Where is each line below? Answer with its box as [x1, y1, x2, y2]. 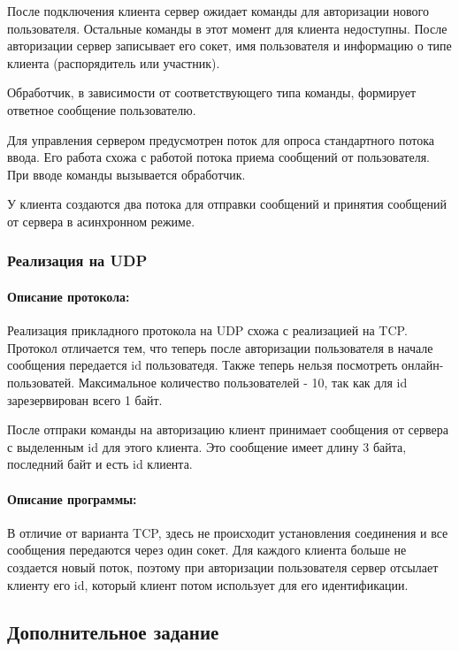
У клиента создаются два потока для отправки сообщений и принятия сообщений [7, 195, 448, 213]
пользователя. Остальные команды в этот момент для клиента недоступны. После [7, 19, 448, 37]
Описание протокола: [7, 287, 130, 305]
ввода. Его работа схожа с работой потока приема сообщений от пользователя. [7, 148, 431, 166]
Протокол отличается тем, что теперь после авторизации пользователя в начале [7, 338, 433, 356]
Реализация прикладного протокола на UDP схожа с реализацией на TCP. [7, 321, 408, 340]
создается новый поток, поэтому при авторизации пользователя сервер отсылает [7, 557, 439, 576]
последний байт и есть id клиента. [7, 455, 193, 473]
